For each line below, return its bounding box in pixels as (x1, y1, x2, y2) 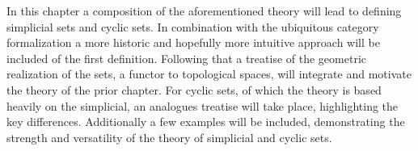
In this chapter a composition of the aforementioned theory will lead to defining (6, 2, 402, 19)
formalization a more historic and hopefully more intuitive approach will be (6, 34, 380, 51)
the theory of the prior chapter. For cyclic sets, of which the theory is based (6, 81, 382, 98)
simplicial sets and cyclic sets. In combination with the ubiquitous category (6, 18, 379, 35)
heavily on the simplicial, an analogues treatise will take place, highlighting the (6, 97, 399, 114)
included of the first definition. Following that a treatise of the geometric (6, 49, 366, 66)
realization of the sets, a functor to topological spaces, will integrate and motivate (6, 65, 412, 82)
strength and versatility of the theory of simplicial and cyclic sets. (6, 128, 332, 145)
